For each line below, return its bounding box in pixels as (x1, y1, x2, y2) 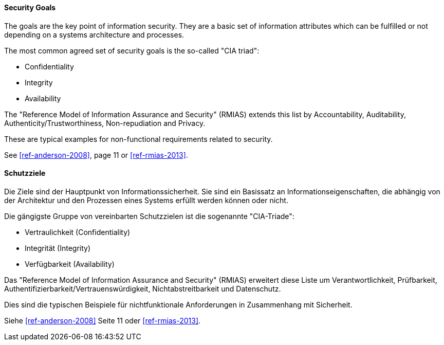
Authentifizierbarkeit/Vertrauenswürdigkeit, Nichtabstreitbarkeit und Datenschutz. (4, 284, 281, 293)
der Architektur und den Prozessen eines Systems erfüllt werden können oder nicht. (4, 195, 288, 205)
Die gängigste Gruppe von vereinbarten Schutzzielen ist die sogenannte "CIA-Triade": (4, 211, 294, 221)
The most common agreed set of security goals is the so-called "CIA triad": (4, 46, 260, 55)
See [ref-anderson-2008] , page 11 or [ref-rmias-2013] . (4, 150, 188, 159)
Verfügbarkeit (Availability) (25, 259, 115, 268)
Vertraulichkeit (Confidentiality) (25, 227, 131, 237)
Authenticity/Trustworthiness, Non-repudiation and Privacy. (4, 118, 206, 128)
